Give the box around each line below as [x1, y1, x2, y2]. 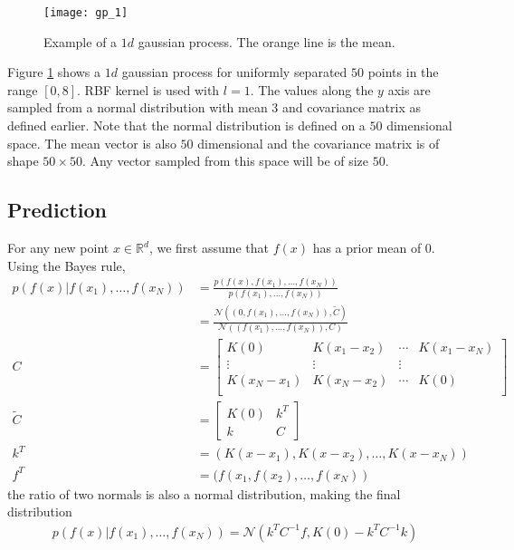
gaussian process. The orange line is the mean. [138, 32, 395, 51]
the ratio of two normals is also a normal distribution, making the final [7, 484, 401, 503]
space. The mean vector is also [7, 133, 176, 152]
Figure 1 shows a [7, 63, 101, 82]
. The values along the [250, 80, 374, 99]
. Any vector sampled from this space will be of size [81, 151, 369, 170]
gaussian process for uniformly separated [121, 63, 347, 82]
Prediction [7, 196, 107, 224]
